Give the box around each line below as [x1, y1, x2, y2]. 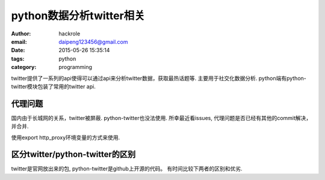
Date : [11, 47, 25, 54]
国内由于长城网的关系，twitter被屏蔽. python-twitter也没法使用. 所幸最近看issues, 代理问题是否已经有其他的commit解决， [11, 114, 312, 121]
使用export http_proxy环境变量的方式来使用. [11, 134, 120, 141]
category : [11, 64, 37, 71]
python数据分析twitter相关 [11, 9, 146, 22]
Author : [11, 30, 31, 37]
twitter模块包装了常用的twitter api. [11, 83, 96, 90]
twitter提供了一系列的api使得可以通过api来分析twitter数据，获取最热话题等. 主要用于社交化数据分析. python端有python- [11, 74, 306, 82]
